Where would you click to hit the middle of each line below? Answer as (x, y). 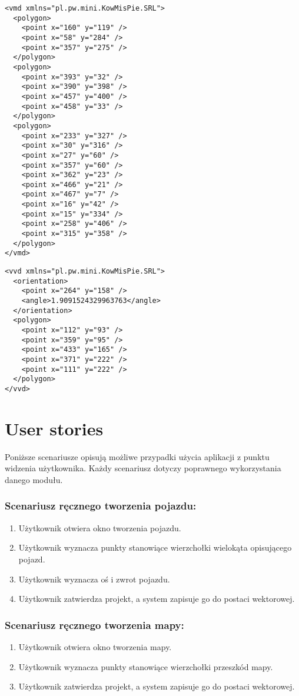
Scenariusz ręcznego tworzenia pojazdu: (101, 506)
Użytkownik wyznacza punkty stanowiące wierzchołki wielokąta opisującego (155, 547)
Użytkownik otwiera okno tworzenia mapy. (95, 646)
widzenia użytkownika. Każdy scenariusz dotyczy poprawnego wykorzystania (143, 468)
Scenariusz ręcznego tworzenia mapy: (94, 625)
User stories (54, 428)
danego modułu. (34, 479)
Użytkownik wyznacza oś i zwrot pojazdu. (94, 579)
